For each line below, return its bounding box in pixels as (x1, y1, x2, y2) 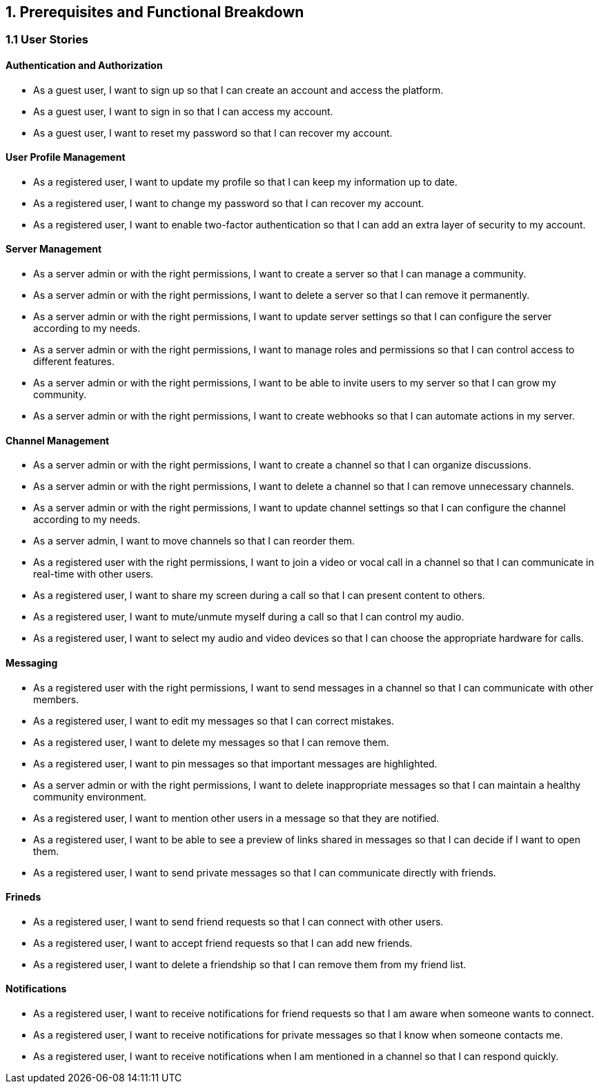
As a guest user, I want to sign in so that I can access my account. (33, 105, 333, 117)
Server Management (6, 243, 102, 255)
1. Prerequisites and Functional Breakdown (6, 3, 304, 21)
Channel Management (6, 434, 110, 447)
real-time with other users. (33, 568, 154, 580)
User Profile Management (6, 151, 126, 164)
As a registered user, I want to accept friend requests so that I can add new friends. (33, 936, 413, 949)
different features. (33, 355, 115, 368)
